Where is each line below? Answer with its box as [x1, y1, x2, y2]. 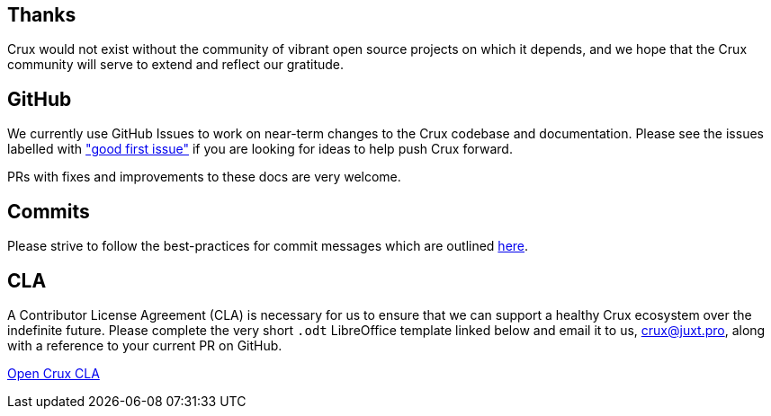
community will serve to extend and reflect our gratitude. [7, 57, 345, 73]
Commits [7, 199, 90, 223]
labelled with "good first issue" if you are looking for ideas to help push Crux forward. [7, 141, 513, 157]
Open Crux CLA [7, 365, 100, 381]
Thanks [7, 4, 76, 26]
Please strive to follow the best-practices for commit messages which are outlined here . [7, 238, 529, 254]
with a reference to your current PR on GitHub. [7, 337, 282, 353]
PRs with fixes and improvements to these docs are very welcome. [7, 169, 401, 185]
